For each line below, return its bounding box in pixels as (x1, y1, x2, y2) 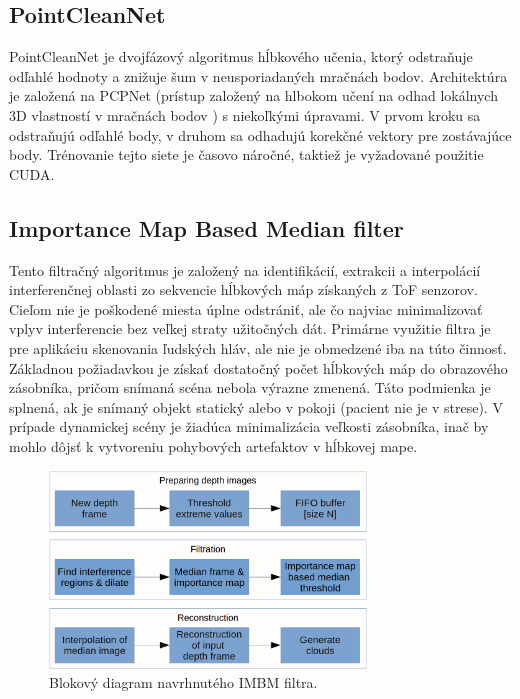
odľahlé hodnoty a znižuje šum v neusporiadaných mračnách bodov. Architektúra (9, 65, 508, 86)
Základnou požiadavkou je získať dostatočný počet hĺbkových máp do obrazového (9, 357, 508, 378)
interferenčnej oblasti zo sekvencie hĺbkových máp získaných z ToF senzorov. (9, 279, 478, 300)
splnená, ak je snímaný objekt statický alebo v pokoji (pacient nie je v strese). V (9, 396, 503, 417)
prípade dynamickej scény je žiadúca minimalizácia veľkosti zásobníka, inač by (9, 416, 489, 437)
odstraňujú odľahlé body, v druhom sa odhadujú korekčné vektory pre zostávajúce (9, 124, 512, 145)
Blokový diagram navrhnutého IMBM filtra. (49, 672, 318, 693)
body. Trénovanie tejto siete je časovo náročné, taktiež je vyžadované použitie (9, 144, 484, 165)
